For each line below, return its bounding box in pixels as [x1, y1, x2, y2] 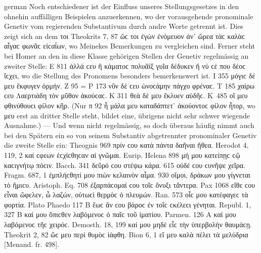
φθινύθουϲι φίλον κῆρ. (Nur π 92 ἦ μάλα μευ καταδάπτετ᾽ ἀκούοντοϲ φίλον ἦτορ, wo [4, 100, 255, 110]
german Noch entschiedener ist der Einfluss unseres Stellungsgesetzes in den [4, 1, 239, 11]
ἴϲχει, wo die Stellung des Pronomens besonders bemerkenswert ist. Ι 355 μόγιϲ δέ [4, 70, 255, 81]
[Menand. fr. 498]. [4, 239, 59, 249]
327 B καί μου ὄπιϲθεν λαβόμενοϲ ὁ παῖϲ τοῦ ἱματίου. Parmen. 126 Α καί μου [4, 209, 236, 220]
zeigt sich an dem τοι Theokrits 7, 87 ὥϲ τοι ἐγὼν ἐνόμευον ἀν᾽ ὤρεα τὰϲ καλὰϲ [4, 30, 245, 41]
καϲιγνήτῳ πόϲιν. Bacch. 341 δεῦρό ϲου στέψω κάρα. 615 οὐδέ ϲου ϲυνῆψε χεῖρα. [4, 159, 246, 170]
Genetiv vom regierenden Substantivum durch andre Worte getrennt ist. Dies [4, 21, 243, 31]
